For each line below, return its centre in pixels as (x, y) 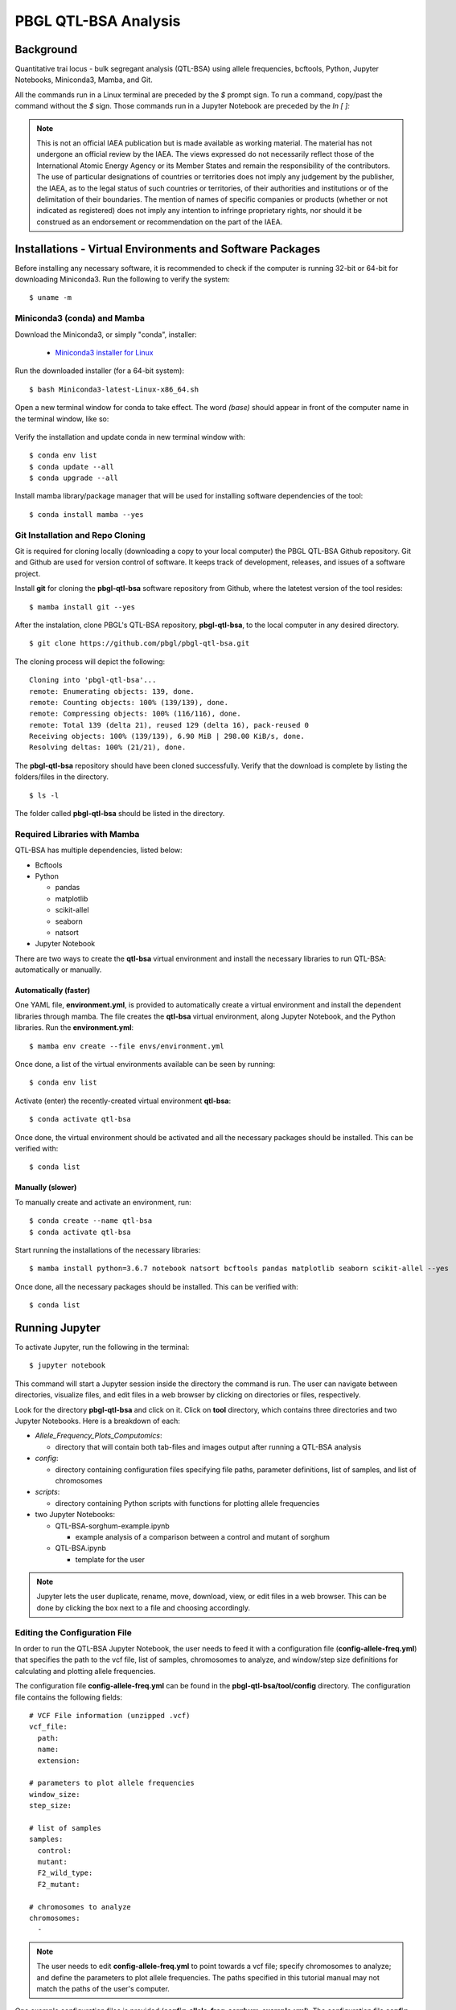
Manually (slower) (46, 1188)
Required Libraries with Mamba (77, 834)
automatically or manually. (58, 970)
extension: (59, 1760)
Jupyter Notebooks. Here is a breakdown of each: (98, 1421)
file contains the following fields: (69, 1697)
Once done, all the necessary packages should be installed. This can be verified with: (157, 1286)
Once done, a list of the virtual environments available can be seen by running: (145, 1064)
